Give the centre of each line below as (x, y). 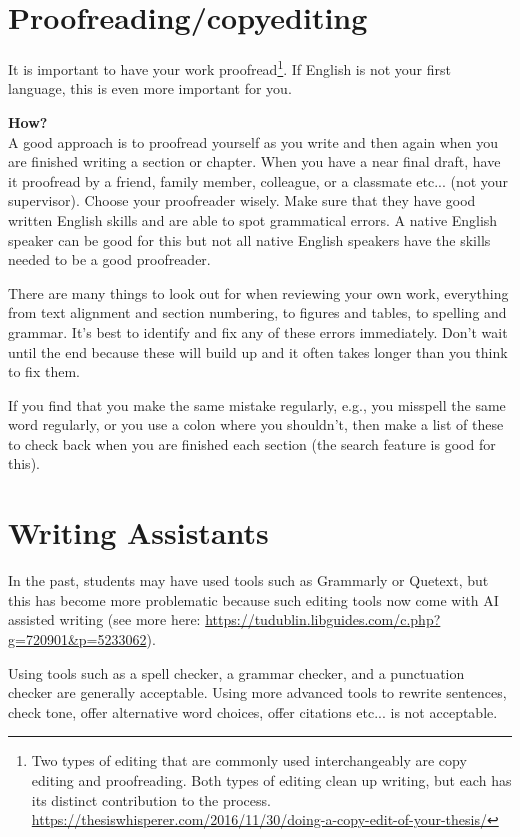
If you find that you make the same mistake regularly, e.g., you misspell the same (257, 404)
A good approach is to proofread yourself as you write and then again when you (253, 141)
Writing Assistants (138, 532)
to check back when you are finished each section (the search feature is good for (252, 443)
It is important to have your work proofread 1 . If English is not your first (229, 67)
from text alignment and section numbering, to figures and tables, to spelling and (257, 312)
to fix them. (44, 371)
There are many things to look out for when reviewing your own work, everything (258, 292)
